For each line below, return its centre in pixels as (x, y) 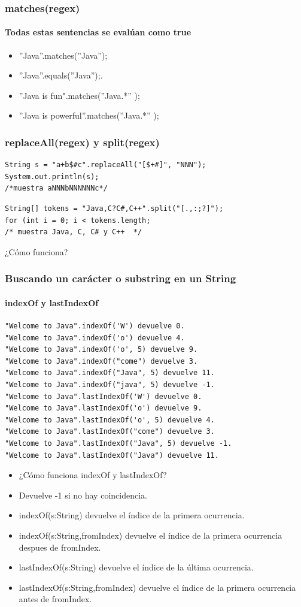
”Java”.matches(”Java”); (63, 55)
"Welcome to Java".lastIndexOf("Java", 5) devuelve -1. (118, 443)
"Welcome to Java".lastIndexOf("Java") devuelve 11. (112, 455)
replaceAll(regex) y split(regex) (82, 142)
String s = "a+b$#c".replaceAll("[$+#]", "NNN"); (106, 165)
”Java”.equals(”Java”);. (61, 75)
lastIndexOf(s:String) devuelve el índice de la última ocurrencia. (136, 567)
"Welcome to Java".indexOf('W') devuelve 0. (95, 326)
